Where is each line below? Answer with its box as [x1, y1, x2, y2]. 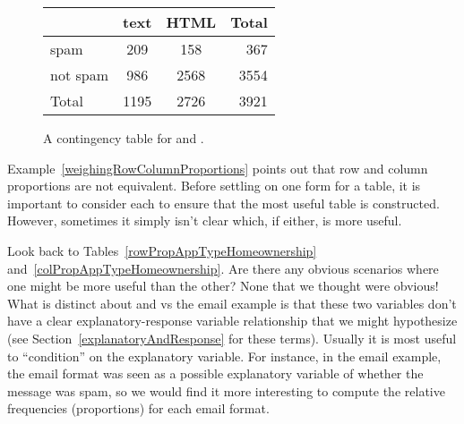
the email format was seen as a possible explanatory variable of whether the [7, 364, 424, 383]
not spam [50, 64, 108, 85]
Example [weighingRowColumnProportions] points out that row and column [7, 158, 428, 177]
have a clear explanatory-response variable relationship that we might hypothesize [7, 311, 458, 330]
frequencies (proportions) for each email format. [7, 399, 270, 418]
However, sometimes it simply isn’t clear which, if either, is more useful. [7, 211, 402, 230]
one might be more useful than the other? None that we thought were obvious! [7, 276, 439, 295]
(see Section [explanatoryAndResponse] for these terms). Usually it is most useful [7, 328, 457, 347]
